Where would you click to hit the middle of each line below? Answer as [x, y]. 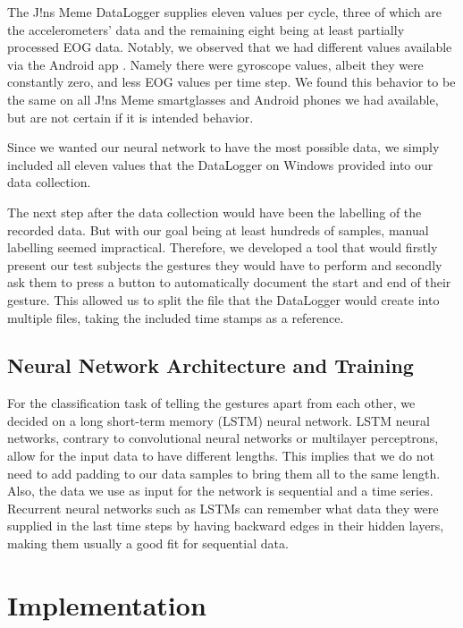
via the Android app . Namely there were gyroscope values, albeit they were [215, 64]
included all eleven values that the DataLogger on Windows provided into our [220, 164]
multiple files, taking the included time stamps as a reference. [176, 317]
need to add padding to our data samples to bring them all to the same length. [224, 473]
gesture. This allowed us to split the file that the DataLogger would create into [223, 299]
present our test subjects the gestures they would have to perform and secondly [225, 264]
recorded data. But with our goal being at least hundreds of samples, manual [218, 229]
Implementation [107, 604]
